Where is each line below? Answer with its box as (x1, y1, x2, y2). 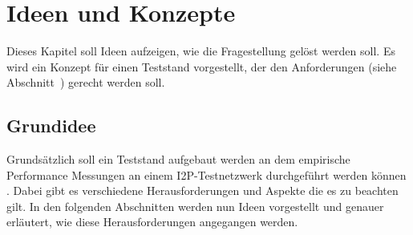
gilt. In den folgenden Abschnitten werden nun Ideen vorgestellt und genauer (6, 197, 384, 214)
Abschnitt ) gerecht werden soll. (6, 74, 165, 91)
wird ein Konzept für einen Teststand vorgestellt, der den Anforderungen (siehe (6, 58, 397, 75)
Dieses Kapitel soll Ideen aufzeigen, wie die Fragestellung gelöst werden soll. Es (6, 43, 395, 59)
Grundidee (6, 113, 96, 138)
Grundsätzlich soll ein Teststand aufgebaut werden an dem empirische (6, 151, 350, 168)
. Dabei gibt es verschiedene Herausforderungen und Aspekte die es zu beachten (6, 182, 399, 199)
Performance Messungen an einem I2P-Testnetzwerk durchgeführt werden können (6, 166, 407, 183)
